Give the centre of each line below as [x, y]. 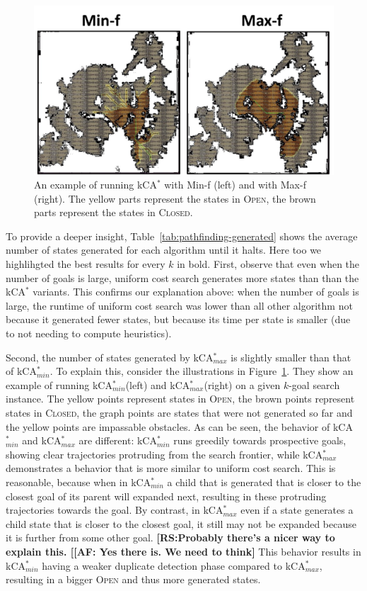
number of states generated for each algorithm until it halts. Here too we [164, 250]
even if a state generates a [297, 510]
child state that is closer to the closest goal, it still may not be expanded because [181, 523]
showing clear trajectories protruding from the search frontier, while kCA [164, 454]
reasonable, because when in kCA [78, 482]
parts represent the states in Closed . [113, 212]
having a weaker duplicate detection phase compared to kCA [174, 565]
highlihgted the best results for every [86, 264]
